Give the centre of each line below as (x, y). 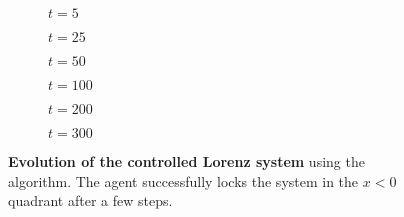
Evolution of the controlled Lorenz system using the (186, 161)
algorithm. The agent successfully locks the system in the (183, 180)
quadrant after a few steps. (90, 200)
